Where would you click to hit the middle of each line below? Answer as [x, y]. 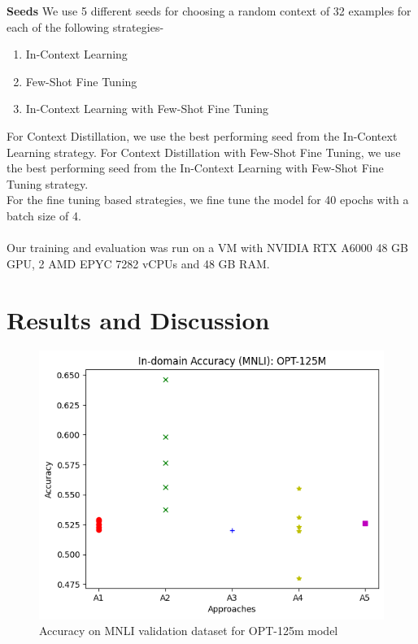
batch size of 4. [44, 215]
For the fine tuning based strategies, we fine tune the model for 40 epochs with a [208, 200]
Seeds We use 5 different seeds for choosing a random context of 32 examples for [209, 11]
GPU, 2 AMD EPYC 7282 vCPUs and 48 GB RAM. [138, 263]
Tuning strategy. [48, 183]
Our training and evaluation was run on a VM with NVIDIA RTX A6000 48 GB [208, 248]
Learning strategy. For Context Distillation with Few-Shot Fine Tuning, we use [204, 152]
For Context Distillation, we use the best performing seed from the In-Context [202, 135]
